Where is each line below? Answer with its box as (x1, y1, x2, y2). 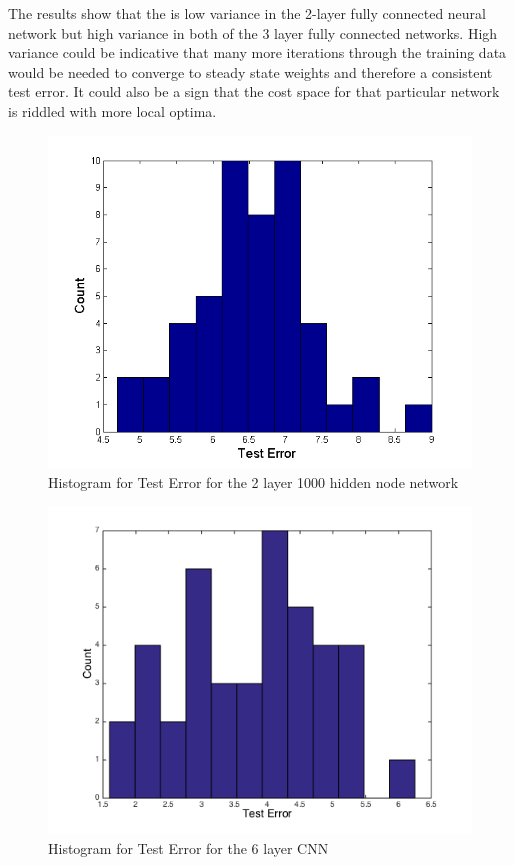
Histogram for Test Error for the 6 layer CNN (48, 838, 329, 859)
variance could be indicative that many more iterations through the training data (8, 42, 507, 63)
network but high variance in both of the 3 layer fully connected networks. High (8, 22, 498, 43)
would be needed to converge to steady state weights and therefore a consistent (8, 61, 493, 82)
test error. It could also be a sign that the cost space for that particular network (8, 81, 500, 102)
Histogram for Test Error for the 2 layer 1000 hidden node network (48, 471, 459, 492)
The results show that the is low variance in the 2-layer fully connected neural (8, 3, 486, 23)
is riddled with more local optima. (8, 100, 217, 121)
